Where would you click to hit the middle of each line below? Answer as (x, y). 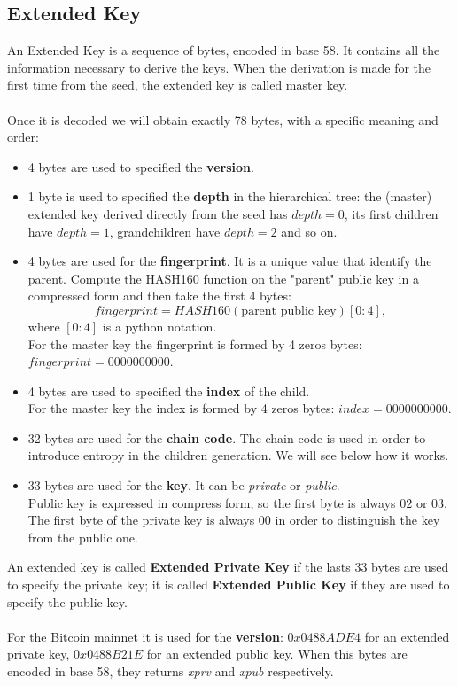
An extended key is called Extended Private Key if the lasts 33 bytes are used (228, 567)
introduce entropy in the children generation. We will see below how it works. (238, 455)
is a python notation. (159, 326)
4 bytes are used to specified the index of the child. (169, 390)
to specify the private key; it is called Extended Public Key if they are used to (229, 585)
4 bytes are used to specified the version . (141, 166)
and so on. (309, 231)
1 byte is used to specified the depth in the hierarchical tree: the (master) (230, 196)
